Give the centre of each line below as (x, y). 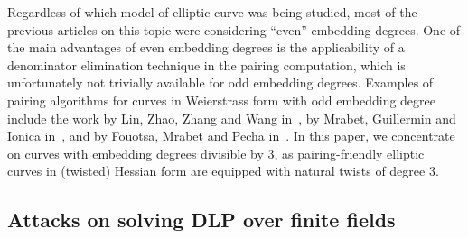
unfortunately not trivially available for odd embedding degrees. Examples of (220, 82)
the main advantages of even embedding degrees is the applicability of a (206, 47)
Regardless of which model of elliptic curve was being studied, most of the (212, 12)
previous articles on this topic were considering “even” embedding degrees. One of (234, 29)
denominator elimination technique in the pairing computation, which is (206, 64)
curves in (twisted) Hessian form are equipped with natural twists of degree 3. (223, 171)
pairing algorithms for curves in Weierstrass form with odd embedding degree (221, 100)
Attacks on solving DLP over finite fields (201, 220)
